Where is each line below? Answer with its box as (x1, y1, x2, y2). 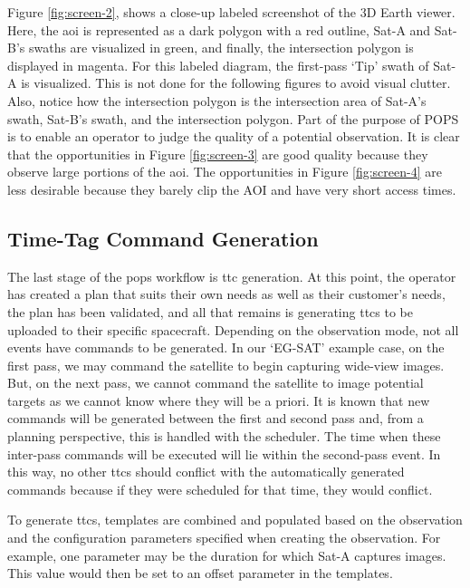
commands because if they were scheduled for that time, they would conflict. (7, 479, 433, 498)
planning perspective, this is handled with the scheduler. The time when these (7, 427, 441, 446)
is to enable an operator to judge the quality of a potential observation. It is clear (7, 127, 460, 146)
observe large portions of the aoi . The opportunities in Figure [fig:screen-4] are (7, 162, 442, 181)
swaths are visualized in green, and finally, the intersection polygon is (28, 38, 414, 57)
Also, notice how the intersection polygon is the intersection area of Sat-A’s (7, 91, 427, 110)
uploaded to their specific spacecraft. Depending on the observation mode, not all (7, 320, 459, 339)
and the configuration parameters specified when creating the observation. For (7, 528, 441, 547)
